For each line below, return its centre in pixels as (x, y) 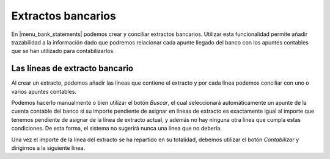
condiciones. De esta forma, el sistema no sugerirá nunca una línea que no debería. (117, 129)
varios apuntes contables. (44, 91)
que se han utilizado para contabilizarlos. (63, 51)
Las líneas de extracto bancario (72, 69)
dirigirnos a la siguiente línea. (48, 148)
